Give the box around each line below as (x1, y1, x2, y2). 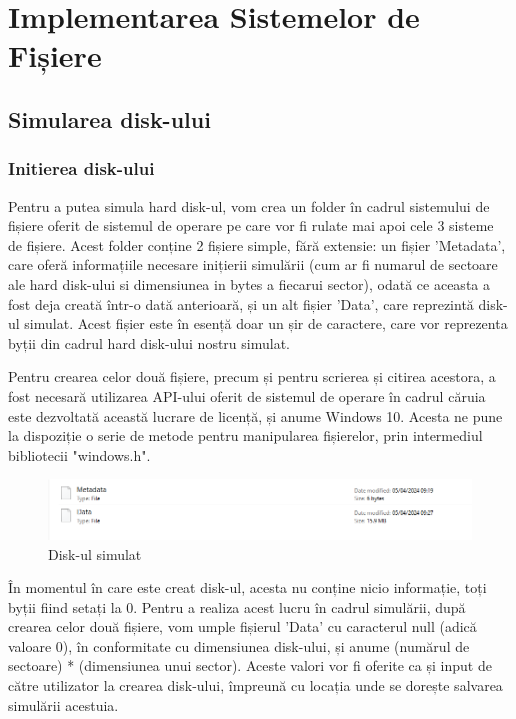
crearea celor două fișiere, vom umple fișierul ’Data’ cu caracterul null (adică (8, 616, 477, 637)
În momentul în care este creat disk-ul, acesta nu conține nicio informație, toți (8, 577, 487, 598)
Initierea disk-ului (8, 156, 155, 181)
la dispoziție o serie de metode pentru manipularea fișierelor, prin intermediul (8, 425, 483, 446)
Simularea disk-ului (8, 103, 211, 134)
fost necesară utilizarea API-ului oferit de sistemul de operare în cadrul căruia (8, 385, 486, 406)
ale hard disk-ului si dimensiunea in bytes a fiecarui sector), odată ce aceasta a (8, 273, 490, 294)
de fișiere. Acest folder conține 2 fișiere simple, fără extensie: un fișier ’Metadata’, (8, 234, 506, 255)
